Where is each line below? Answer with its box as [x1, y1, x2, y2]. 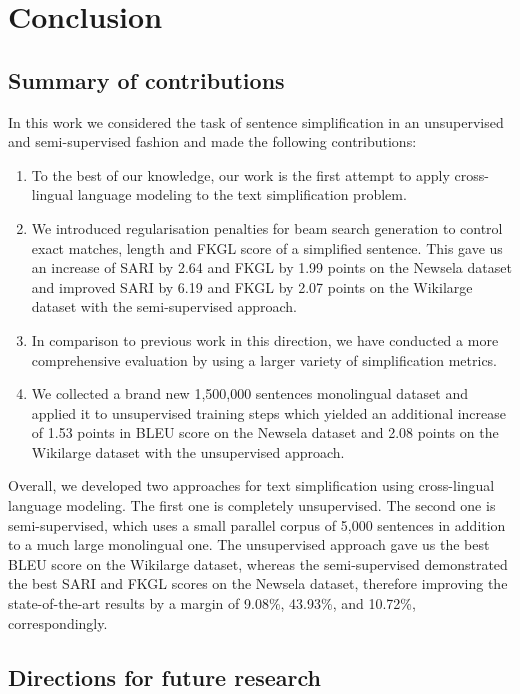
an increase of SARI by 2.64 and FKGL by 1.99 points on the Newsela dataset [31, 257, 512, 278]
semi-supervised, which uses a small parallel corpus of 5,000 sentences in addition [8, 514, 506, 535]
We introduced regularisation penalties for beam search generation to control [31, 217, 503, 238]
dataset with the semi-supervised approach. [31, 296, 298, 317]
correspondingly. [8, 612, 108, 633]
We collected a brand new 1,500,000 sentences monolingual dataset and [31, 383, 468, 404]
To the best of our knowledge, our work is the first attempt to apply [31, 164, 450, 185]
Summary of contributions [8, 64, 285, 95]
